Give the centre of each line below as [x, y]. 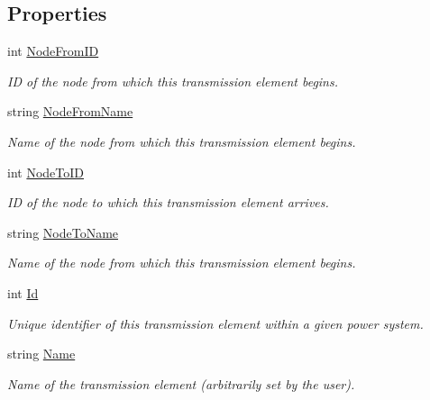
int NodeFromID [53, 51]
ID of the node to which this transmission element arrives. [168, 202]
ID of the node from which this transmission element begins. [173, 81]
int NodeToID [46, 172]
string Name [41, 354]
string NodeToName [63, 232]
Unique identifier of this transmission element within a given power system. [215, 323]
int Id [23, 292]
